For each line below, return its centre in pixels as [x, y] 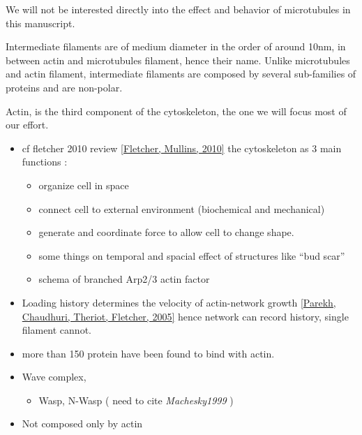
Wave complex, [54, 377]
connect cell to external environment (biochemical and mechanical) [182, 208]
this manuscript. [40, 23]
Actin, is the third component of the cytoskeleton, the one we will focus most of [176, 111]
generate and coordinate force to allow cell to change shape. [166, 232]
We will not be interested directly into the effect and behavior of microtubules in [178, 9]
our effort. [27, 125]
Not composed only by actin [82, 423]
